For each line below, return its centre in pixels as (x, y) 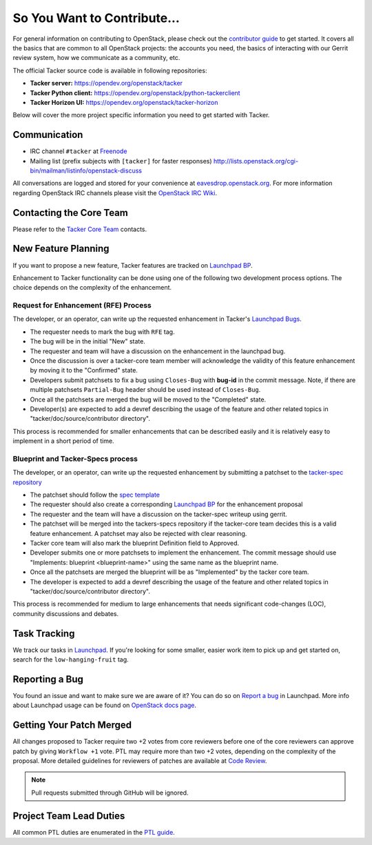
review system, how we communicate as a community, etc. (96, 58)
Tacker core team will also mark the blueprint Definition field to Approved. (135, 543)
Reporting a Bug (48, 679)
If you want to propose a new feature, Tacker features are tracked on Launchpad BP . (133, 265)
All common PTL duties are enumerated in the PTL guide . (94, 832)
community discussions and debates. (66, 613)
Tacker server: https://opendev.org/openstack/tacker (106, 83)
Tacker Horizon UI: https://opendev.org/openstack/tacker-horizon (124, 102)
